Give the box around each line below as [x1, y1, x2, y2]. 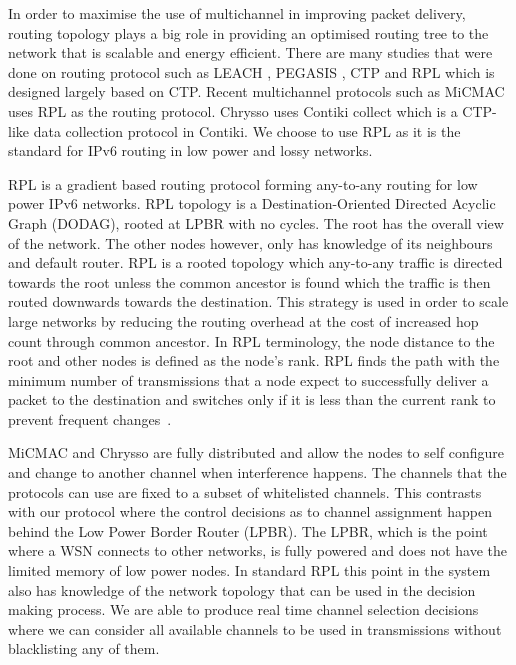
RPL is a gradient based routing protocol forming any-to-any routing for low [8, 173, 478, 194]
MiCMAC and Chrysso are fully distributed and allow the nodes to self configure [8, 442, 505, 463]
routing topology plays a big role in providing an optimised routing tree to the [8, 22, 489, 43]
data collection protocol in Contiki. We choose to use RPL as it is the [33, 120, 461, 141]
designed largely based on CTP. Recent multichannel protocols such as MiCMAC [8, 81, 505, 102]
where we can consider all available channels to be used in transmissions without [8, 618, 502, 639]
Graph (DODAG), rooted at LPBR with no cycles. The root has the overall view [8, 212, 504, 233]
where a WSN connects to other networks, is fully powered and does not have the [8, 540, 507, 561]
